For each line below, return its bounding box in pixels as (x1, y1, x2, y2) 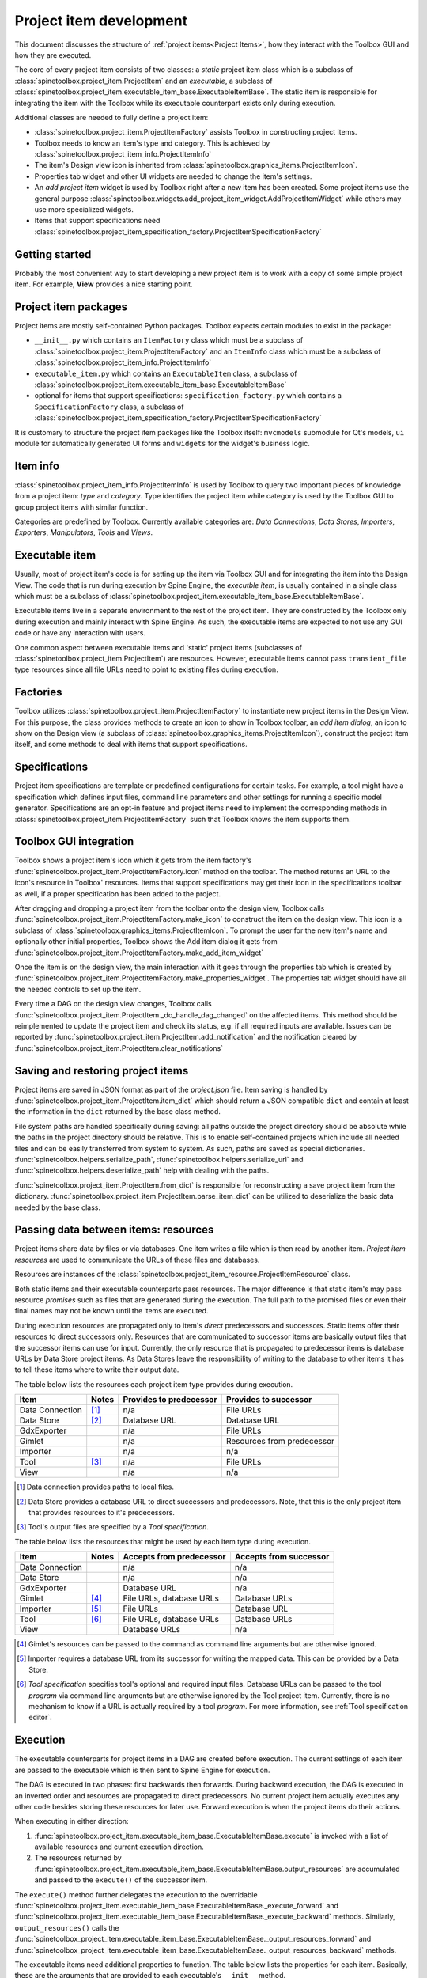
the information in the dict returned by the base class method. (14, 1107, 221, 1116)
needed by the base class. (14, 1203, 101, 1212)
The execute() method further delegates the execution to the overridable (14, 1889, 258, 1899)
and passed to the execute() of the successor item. (34, 1875, 208, 1885)
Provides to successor (225, 1394, 312, 1405)
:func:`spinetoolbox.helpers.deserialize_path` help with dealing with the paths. (14, 1165, 270, 1175)
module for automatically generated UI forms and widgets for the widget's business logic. (14, 438, 310, 448)
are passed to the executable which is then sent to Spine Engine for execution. (14, 1765, 270, 1775)
